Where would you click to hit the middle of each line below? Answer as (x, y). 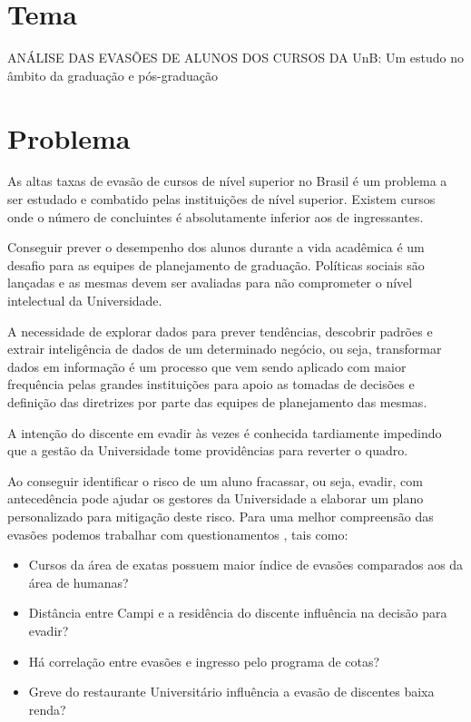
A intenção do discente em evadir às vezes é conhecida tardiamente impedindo (225, 432)
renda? (47, 709)
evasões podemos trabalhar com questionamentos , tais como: (178, 534)
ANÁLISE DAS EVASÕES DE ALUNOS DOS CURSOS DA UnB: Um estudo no (235, 58)
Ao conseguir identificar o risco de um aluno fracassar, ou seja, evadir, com (215, 480)
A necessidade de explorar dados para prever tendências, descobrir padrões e (220, 331)
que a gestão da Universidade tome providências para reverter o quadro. (208, 450)
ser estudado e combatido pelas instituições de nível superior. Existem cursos (221, 199)
